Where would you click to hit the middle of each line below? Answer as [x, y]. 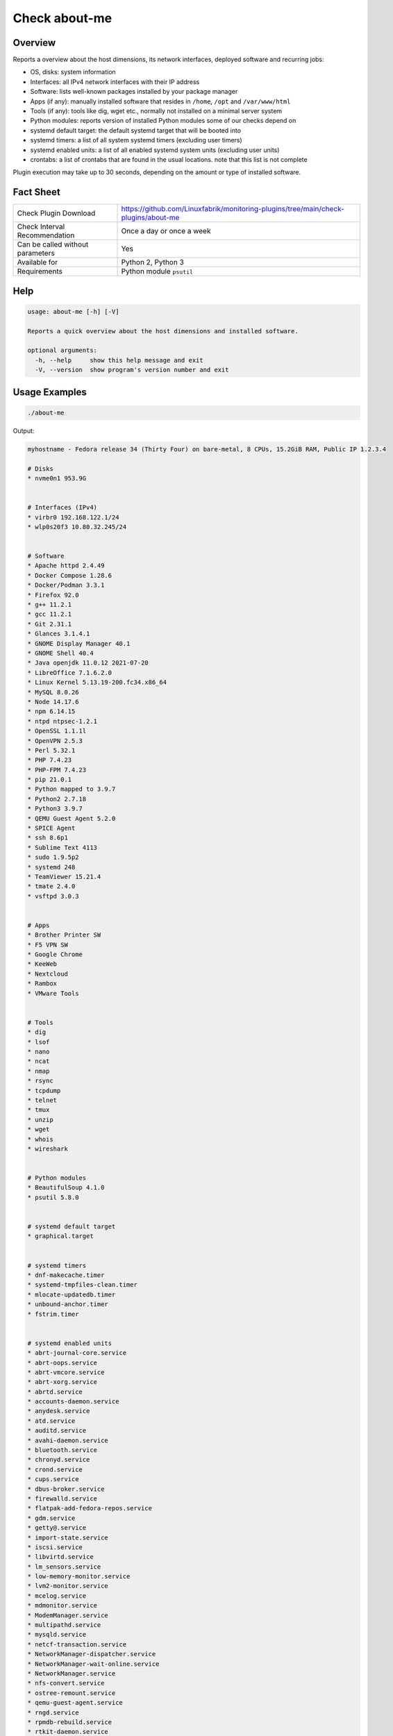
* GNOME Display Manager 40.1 [79, 643]
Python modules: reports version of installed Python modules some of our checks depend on [163, 121]
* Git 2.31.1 [50, 624]
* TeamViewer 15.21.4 [64, 876]
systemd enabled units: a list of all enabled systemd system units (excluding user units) [155, 150]
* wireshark [48, 1149]
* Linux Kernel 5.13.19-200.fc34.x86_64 [97, 683]
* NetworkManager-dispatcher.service [92, 1654]
